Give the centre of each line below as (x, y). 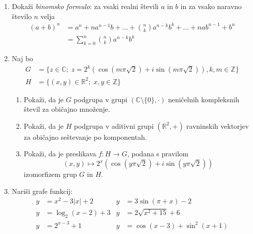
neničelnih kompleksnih (204, 99)
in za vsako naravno (211, 6)
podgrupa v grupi (101, 99)
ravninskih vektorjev (218, 126)
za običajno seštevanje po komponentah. (85, 137)
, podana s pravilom (158, 154)
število (22, 16)
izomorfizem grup (50, 174)
